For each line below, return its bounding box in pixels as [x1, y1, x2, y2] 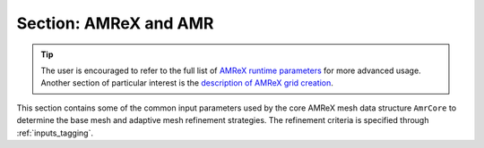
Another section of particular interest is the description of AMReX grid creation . [40, 78, 333, 88]
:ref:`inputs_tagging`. [16, 127, 94, 138]
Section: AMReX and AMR [16, 13, 214, 33]
